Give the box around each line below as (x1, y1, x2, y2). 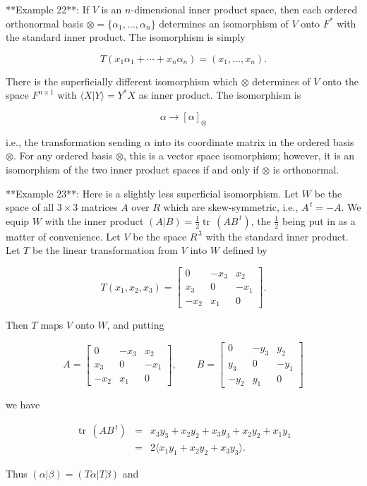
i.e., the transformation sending (6, 134, 141, 149)
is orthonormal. (272, 162, 339, 176)
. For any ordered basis (13, 148, 113, 163)
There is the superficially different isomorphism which (6, 73, 239, 88)
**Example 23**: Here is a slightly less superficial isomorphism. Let (6, 186, 299, 200)
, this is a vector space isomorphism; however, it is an (123, 148, 355, 163)
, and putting (107, 317, 164, 332)
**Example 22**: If (6, 2, 90, 16)
